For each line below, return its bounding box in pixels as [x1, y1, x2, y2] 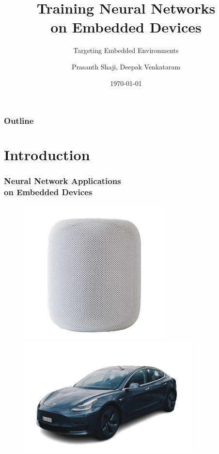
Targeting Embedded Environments [73, 45, 179, 55]
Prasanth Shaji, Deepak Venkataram [72, 61, 180, 71]
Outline [4, 115, 34, 127]
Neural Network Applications [4, 175, 121, 187]
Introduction [4, 145, 90, 165]
